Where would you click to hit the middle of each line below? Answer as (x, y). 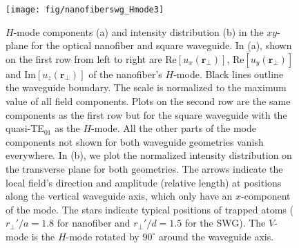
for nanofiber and (94, 223)
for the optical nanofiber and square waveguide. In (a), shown (162, 45)
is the (43, 236)
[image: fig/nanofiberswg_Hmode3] (85, 10)
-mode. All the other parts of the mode (174, 128)
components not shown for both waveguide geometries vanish (135, 141)
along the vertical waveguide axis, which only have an (119, 196)
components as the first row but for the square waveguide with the (146, 114)
